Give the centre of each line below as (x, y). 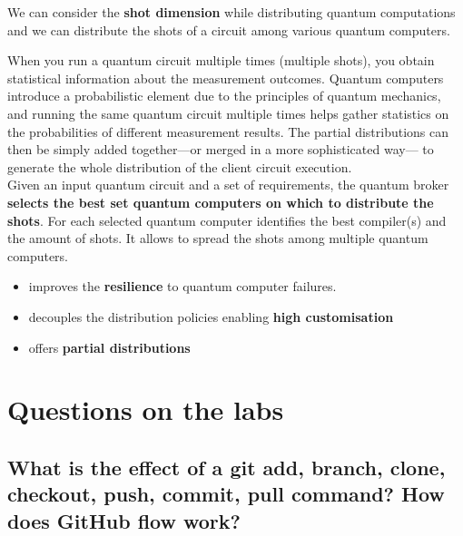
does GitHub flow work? (124, 520)
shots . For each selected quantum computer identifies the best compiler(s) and (227, 220)
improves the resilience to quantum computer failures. (182, 286)
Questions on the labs (146, 409)
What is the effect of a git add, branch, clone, (227, 467)
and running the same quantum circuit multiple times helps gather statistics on (228, 113)
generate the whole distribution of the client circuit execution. (180, 166)
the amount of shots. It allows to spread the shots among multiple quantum (218, 238)
